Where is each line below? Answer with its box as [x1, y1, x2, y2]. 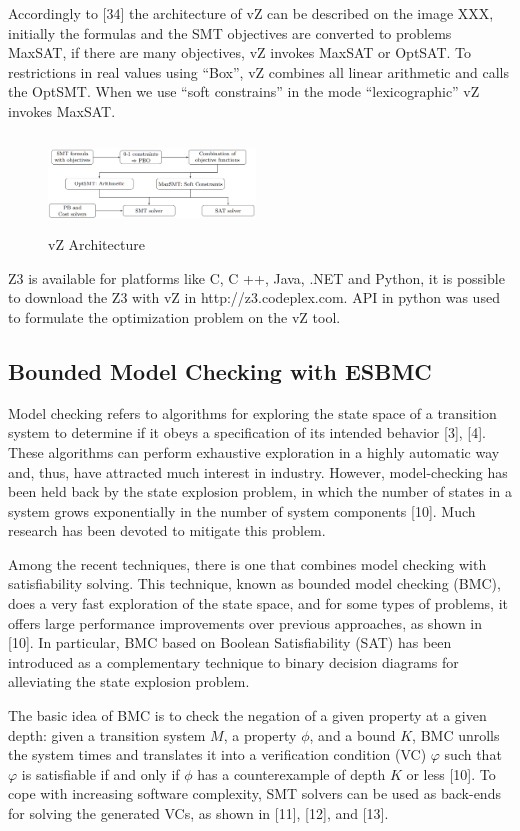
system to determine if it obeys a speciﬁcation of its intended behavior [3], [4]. [8, 422, 487, 443]
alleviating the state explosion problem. [8, 671, 250, 692]
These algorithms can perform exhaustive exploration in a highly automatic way [8, 441, 500, 462]
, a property [223, 724, 297, 745]
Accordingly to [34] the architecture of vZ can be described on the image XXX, [8, 3, 494, 23]
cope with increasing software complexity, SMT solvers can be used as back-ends [8, 783, 501, 804]
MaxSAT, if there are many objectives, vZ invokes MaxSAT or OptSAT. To [8, 42, 472, 63]
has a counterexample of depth [197, 763, 386, 784]
